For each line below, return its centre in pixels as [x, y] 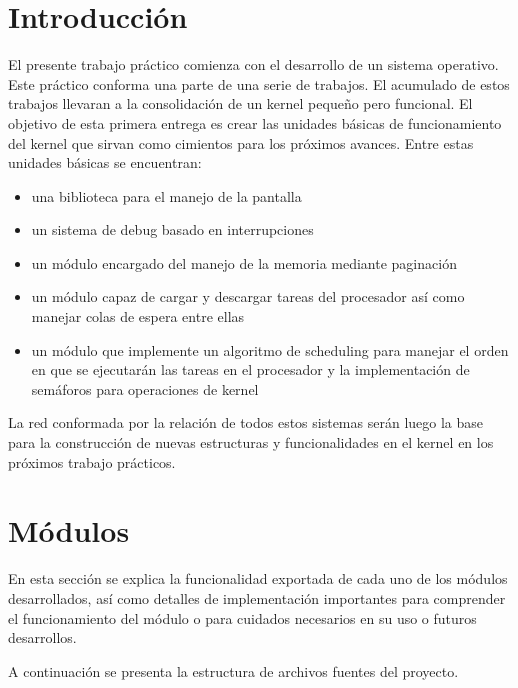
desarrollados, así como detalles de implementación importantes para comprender [257, 597]
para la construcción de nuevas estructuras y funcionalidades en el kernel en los [251, 442]
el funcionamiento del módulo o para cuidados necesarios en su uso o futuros [242, 617]
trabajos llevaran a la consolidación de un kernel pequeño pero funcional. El [240, 103]
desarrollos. [42, 637]
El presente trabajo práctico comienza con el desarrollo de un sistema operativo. [253, 64]
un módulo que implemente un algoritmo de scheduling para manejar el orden [270, 349]
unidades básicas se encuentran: [105, 162]
